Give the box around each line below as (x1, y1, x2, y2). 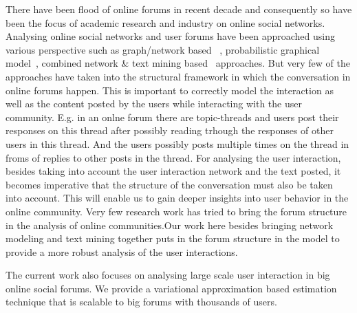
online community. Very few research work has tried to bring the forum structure (6, 204, 347, 218)
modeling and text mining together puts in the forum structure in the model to (6, 231, 340, 246)
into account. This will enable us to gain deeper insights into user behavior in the (6, 191, 349, 205)
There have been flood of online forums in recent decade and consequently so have (6, 2, 352, 16)
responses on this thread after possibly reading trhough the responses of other (6, 123, 334, 138)
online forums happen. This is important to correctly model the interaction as (6, 83, 334, 97)
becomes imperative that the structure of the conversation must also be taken (6, 177, 333, 191)
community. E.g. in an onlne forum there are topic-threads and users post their (6, 109, 339, 124)
